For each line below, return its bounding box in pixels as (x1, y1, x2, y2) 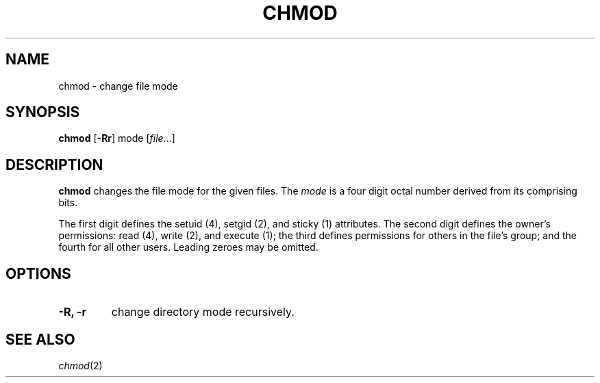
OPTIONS (5, 264, 71, 282)
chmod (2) (58, 359, 103, 371)
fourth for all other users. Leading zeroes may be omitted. (58, 241, 318, 254)
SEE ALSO (5, 330, 75, 348)
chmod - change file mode (58, 79, 178, 92)
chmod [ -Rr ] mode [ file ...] (58, 132, 175, 145)
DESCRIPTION (5, 156, 103, 173)
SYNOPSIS (5, 103, 80, 121)
